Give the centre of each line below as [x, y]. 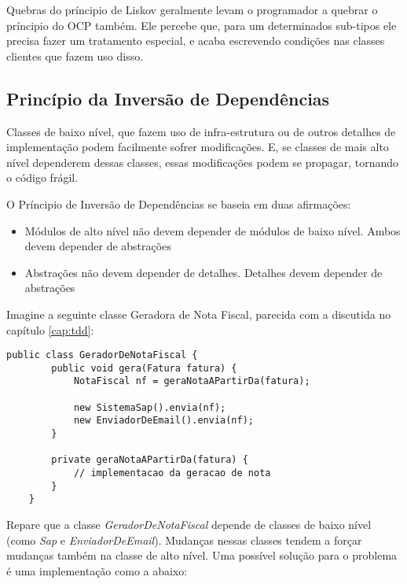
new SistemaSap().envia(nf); [150, 407]
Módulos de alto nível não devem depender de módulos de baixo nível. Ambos [213, 230]
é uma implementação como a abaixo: [97, 570]
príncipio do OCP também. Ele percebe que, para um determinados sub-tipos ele [202, 25]
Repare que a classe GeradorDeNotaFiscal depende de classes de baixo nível [189, 524]
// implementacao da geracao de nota [172, 473]
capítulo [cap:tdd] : [50, 329]
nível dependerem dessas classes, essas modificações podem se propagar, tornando [203, 162]
